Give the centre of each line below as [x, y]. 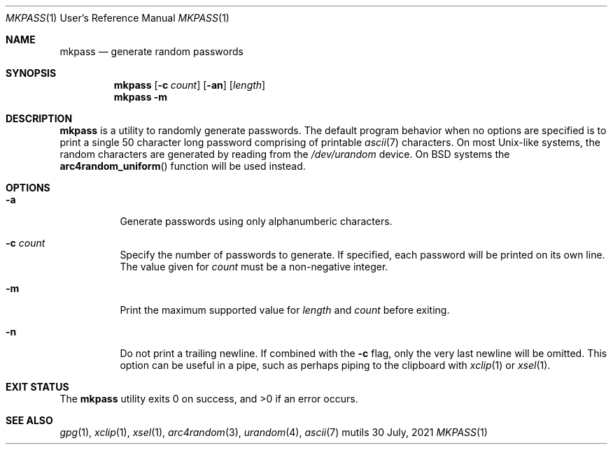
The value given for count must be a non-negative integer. [254, 267]
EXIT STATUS [37, 387]
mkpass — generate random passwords [152, 51]
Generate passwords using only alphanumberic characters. [256, 221]
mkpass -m [141, 97]
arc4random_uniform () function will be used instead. [183, 166]
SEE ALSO [29, 420]
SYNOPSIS [31, 73]
